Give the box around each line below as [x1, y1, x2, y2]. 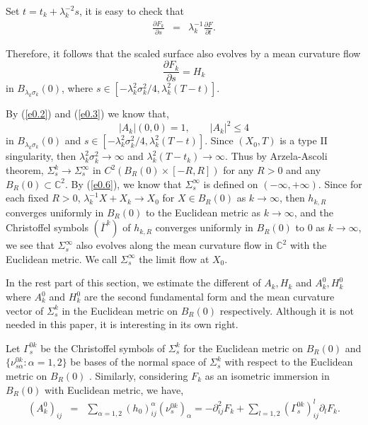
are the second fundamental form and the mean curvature [84, 289, 335, 304]
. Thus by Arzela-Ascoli [225, 149, 328, 163]
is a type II [280, 133, 328, 148]
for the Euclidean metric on [183, 340, 304, 355]
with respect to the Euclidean [224, 354, 353, 369]
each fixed [6, 190, 49, 205]
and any [286, 163, 321, 177]
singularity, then [6, 149, 76, 163]
